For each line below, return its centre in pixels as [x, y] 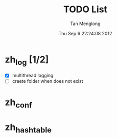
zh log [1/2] [27, 60]
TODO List [85, 9]
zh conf [19, 103]
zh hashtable [28, 128]
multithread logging [33, 76]
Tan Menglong [85, 24]
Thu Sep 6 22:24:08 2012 [85, 33]
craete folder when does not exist [48, 81]
